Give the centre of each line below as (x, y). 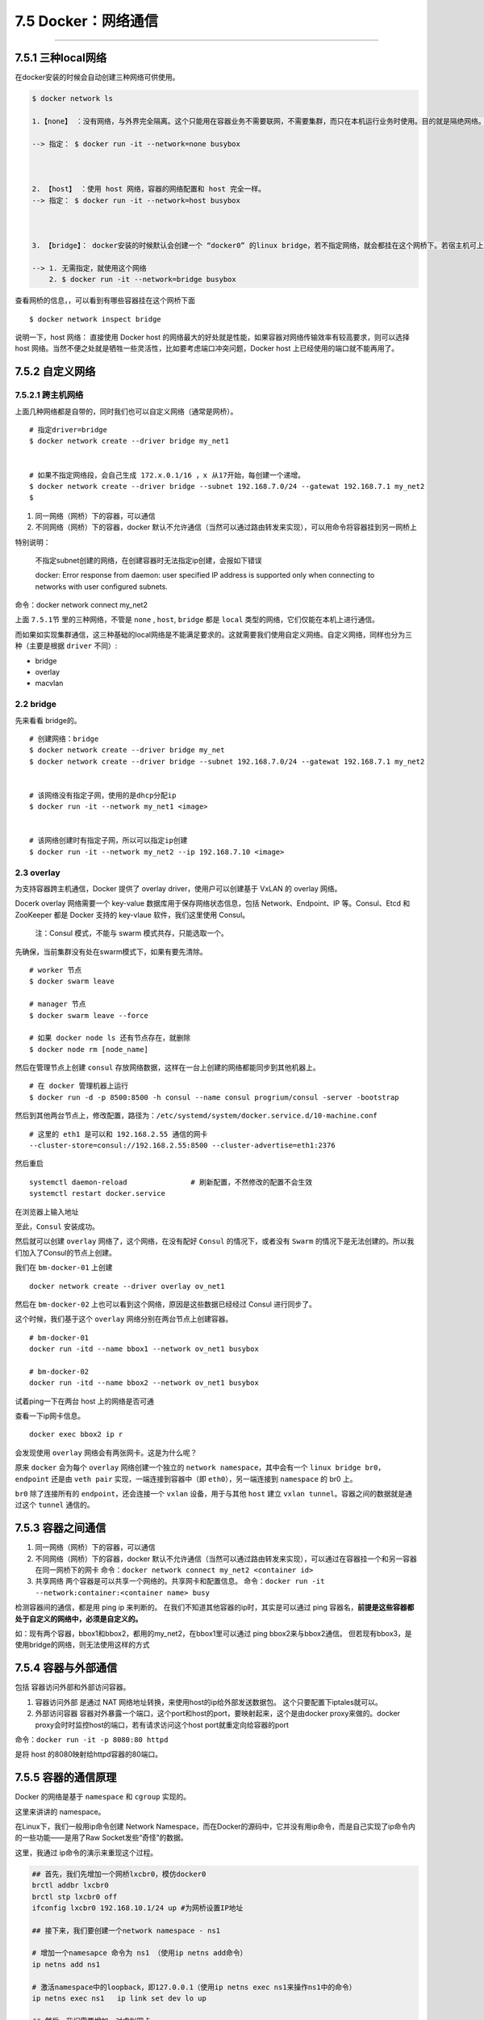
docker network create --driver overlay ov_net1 (127, 1286)
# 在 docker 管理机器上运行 (79, 1086)
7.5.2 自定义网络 (55, 372)
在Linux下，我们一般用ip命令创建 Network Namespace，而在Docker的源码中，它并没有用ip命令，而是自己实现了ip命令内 (215, 1826)
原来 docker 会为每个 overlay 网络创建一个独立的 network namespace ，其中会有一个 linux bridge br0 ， (200, 1467)
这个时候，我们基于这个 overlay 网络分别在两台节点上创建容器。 (124, 1319)
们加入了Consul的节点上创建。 (65, 1252)
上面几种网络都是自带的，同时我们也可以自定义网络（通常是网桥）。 (126, 411)
